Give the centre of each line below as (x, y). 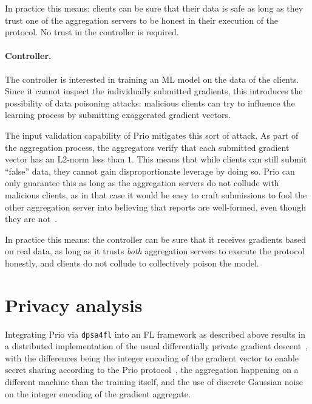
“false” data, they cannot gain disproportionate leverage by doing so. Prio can (150, 171)
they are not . (31, 219)
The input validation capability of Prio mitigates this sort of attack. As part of (152, 135)
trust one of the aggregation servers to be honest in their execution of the (142, 20)
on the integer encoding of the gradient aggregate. (98, 393)
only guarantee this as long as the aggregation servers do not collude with (142, 183)
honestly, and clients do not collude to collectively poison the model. (132, 263)
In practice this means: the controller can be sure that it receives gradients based (156, 239)
